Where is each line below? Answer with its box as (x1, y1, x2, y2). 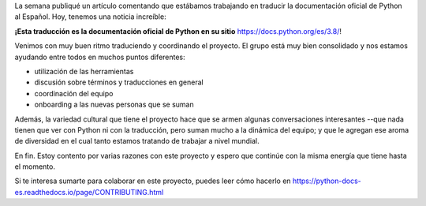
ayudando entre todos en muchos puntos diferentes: (14, 52, 185, 62)
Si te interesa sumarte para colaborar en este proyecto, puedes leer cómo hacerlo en (14, 176, 291, 185)
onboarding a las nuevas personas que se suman (34, 99, 194, 110)
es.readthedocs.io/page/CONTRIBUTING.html (14, 187, 164, 197)
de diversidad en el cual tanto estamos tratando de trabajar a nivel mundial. (14, 137, 260, 146)
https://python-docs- (292, 176, 362, 185)
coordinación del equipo (34, 88, 114, 98)
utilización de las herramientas (34, 66, 134, 76)
